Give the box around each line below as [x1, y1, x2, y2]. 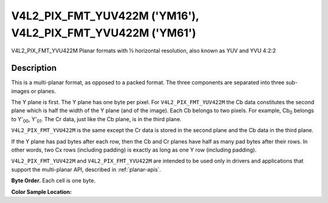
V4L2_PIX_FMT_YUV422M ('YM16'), [11, 9, 199, 22]
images [11, 87, 30, 95]
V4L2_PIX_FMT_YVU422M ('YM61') [11, 26, 197, 39]
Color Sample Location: [11, 188, 72, 195]
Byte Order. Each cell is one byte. [11, 177, 96, 184]
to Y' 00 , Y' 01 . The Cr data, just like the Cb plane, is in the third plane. [11, 115, 182, 124]
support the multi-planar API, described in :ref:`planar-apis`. [11, 165, 161, 173]
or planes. [30, 87, 56, 95]
